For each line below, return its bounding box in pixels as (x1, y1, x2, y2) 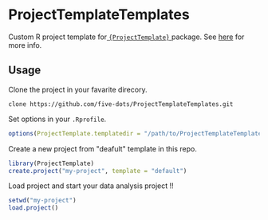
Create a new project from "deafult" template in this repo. (8, 143, 197, 153)
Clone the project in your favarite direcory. (8, 84, 148, 94)
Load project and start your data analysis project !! (8, 181, 174, 191)
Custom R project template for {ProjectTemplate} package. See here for (8, 32, 245, 41)
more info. (8, 40, 42, 49)
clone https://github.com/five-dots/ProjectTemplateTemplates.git (8, 100, 234, 108)
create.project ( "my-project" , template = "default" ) (8, 167, 187, 175)
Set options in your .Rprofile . (8, 114, 107, 124)
